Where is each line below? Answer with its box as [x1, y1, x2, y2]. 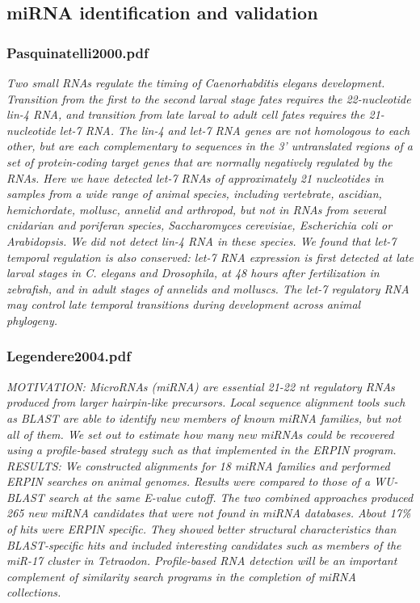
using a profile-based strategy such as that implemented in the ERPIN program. [6, 441, 397, 458]
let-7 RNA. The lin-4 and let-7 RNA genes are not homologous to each [59, 121, 410, 138]
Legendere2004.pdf [6, 346, 131, 366]
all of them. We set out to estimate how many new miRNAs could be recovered [6, 425, 394, 442]
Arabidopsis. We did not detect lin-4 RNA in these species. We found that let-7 [6, 232, 397, 249]
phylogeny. [6, 311, 57, 328]
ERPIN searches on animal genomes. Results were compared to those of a [6, 473, 371, 490]
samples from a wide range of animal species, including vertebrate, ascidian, [6, 185, 382, 202]
